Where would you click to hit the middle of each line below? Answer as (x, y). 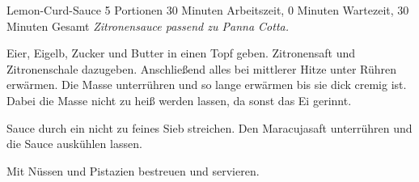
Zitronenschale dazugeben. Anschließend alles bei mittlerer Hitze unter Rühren (202, 68)
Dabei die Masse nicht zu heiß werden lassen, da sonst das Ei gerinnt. (179, 100)
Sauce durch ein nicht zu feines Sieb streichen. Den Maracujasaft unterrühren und (209, 127)
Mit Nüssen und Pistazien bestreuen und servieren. (133, 170)
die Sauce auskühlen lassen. (74, 144)
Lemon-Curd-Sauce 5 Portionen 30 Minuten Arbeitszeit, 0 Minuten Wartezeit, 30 (208, 10)
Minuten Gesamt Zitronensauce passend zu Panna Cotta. (148, 25)
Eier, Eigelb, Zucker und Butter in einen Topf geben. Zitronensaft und (181, 53)
